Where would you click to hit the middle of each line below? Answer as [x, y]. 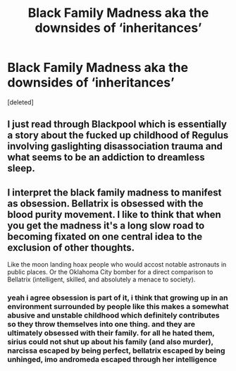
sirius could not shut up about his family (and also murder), [110, 342]
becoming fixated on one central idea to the [105, 237]
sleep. [21, 168]
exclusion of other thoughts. [71, 247]
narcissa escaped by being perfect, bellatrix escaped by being [116, 351]
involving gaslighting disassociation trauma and [115, 146]
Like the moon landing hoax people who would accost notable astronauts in [117, 264]
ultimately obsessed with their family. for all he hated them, [111, 333]
